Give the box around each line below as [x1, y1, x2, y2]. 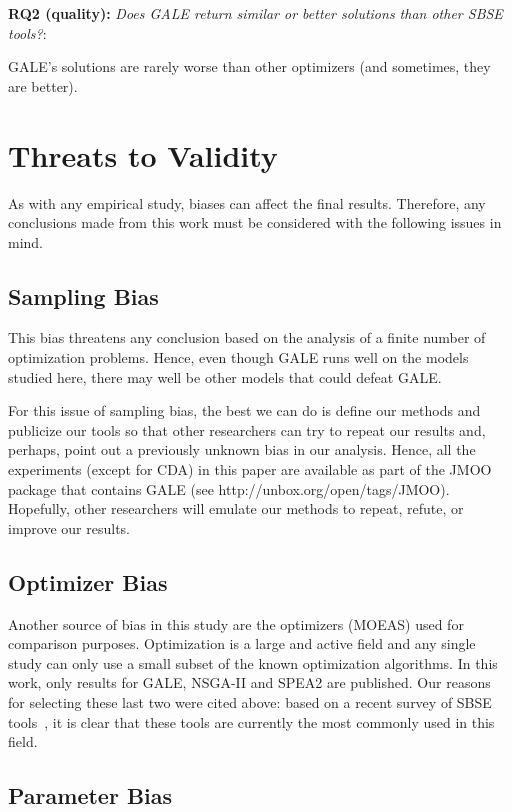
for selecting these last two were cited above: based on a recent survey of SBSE [8, 692, 492, 712]
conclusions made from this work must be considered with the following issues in [8, 212, 502, 233]
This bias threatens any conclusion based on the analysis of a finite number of [8, 327, 486, 348]
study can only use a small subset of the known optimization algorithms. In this [8, 652, 498, 673]
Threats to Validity [8, 134, 278, 175]
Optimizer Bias [8, 566, 168, 597]
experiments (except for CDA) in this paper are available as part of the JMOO [8, 459, 492, 480]
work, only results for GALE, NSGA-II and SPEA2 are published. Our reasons [8, 672, 491, 693]
